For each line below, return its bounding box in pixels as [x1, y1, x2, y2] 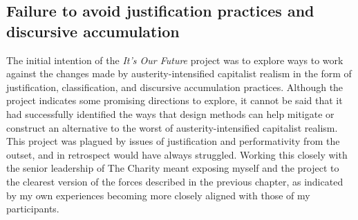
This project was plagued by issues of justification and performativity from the [6, 134, 340, 148]
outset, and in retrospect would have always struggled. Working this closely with [6, 147, 348, 161]
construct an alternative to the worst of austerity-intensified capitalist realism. [6, 120, 338, 134]
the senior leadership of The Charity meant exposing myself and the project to [6, 161, 339, 175]
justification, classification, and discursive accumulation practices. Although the [6, 79, 343, 94]
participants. [6, 201, 59, 216]
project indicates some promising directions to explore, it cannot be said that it [6, 93, 343, 108]
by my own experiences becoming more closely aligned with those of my [6, 188, 310, 202]
